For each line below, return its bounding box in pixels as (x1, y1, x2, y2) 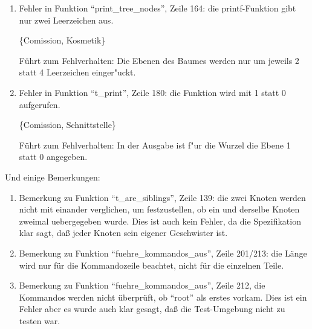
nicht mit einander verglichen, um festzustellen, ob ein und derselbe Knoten (19, 203, 300, 216)
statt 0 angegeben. (19, 150, 88, 163)
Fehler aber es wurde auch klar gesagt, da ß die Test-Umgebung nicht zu (19, 302, 285, 315)
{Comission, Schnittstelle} (19, 118, 116, 131)
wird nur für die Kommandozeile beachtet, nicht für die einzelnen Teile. (19, 258, 284, 271)
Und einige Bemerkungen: (5, 170, 100, 183)
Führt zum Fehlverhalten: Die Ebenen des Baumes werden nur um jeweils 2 (19, 54, 299, 66)
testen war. (19, 314, 60, 327)
